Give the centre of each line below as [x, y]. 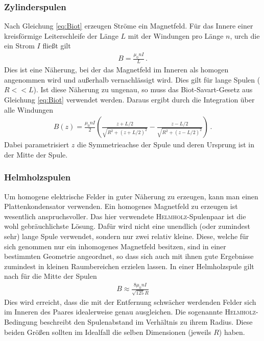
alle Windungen [29, 109]
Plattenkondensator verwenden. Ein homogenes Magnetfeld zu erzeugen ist [121, 206]
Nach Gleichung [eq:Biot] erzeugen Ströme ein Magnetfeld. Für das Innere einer [129, 26]
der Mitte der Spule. [36, 154]
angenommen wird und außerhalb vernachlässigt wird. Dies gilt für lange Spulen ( [132, 79]
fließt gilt [57, 46]
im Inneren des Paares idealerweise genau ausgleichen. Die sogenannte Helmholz [130, 312]
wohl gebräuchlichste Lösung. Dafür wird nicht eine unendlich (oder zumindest [127, 226]
